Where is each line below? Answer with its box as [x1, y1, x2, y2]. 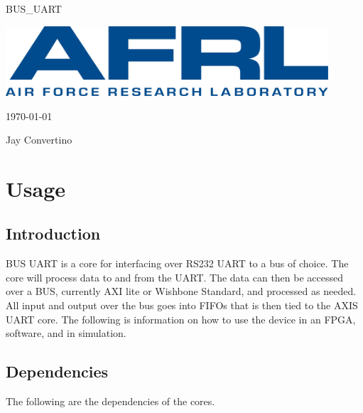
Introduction [6, 222, 101, 245]
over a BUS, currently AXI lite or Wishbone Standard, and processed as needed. [6, 284, 357, 299]
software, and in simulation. [6, 326, 126, 340]
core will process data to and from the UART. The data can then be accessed [6, 269, 344, 284]
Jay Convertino [6, 132, 72, 147]
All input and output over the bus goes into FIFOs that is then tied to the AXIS [6, 298, 358, 313]
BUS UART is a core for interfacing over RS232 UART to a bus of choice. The [6, 256, 349, 271]
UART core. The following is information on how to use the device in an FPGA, [6, 311, 356, 326]
